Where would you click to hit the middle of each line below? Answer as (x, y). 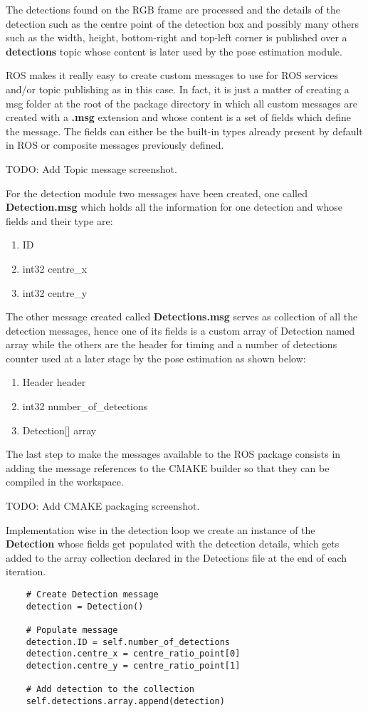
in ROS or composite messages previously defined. (115, 145)
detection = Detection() (85, 606)
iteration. (26, 571)
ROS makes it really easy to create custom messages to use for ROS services (172, 75)
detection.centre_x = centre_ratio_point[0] (133, 654)
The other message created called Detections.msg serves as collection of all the (182, 316)
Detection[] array (59, 430)
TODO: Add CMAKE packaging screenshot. (103, 506)
